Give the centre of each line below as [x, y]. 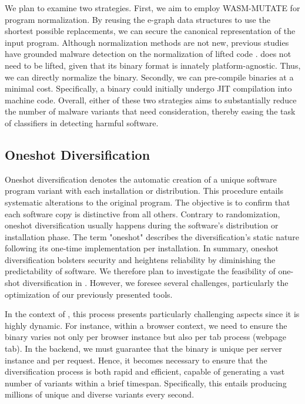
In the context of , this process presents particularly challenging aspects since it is [152, 314]
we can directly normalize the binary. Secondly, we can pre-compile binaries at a [149, 77]
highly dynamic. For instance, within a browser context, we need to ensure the [146, 325]
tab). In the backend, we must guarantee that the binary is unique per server [143, 349]
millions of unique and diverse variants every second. [100, 394]
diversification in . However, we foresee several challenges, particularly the [155, 283]
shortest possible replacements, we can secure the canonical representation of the [150, 31]
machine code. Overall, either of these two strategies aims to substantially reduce [151, 100]
